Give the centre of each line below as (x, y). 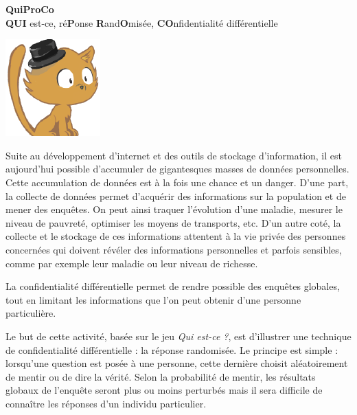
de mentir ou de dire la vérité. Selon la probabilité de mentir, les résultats (161, 376)
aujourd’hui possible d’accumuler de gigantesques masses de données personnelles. (177, 169)
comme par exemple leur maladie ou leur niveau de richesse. (132, 263)
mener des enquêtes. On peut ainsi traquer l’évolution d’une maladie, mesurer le (174, 209)
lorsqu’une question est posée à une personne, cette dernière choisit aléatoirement (177, 363)
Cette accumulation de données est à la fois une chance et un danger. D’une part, (177, 182)
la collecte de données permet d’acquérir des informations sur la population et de (176, 195)
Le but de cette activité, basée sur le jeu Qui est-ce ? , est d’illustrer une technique (178, 336)
